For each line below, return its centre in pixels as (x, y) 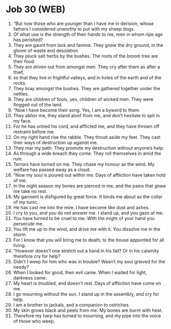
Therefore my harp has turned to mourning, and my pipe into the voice (87, 316)
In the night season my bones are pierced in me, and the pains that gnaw (90, 186)
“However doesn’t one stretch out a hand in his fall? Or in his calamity (86, 251)
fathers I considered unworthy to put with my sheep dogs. (74, 29)
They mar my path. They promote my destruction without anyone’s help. (89, 148)
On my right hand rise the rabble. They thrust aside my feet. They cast (87, 137)
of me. (20, 180)
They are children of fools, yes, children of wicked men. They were (83, 99)
